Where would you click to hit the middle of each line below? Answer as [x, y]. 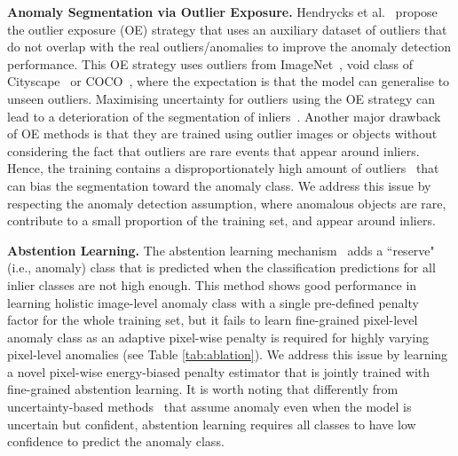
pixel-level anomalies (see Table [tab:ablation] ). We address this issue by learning [228, 354]
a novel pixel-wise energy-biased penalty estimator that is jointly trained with [219, 371]
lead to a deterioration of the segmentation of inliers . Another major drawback [224, 116]
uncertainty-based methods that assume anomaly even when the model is [209, 407]
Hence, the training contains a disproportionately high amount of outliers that [223, 168]
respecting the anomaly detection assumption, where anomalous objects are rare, [227, 203]
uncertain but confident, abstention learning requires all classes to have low [212, 424]
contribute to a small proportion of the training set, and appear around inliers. [221, 220]
